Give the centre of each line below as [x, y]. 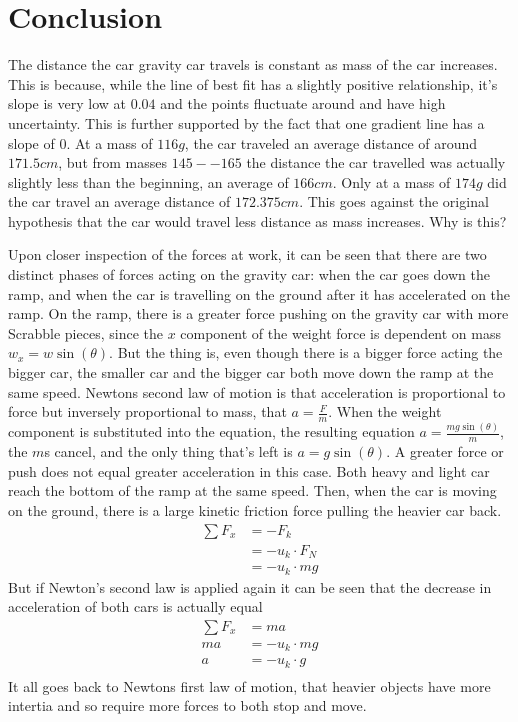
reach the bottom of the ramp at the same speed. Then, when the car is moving [252, 490]
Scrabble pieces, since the [85, 332]
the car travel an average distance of [119, 201]
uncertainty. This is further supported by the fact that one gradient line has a [246, 122]
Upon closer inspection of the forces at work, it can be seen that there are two [247, 254]
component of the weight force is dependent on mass [340, 332]
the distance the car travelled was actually [376, 162]
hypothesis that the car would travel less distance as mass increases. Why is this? [257, 220]
